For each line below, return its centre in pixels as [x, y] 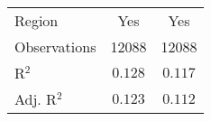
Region [37, 20]
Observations [55, 47]
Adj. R [36, 99]
